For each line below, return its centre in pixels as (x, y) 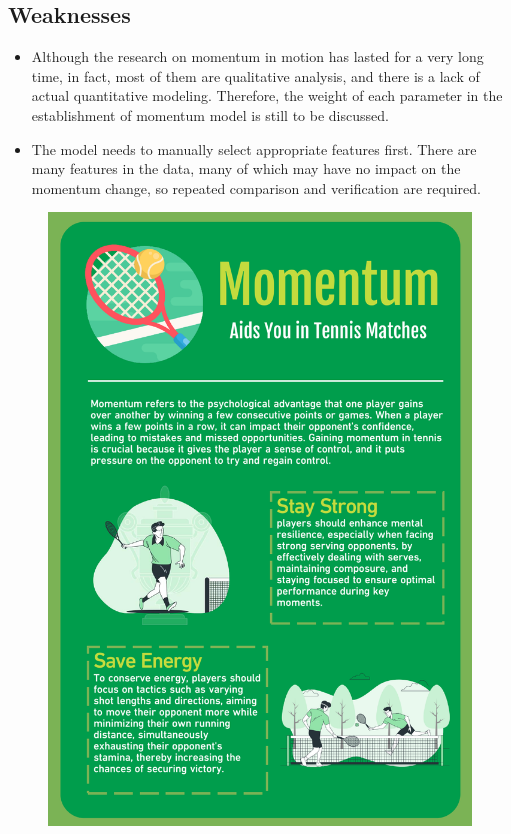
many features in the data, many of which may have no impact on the (246, 168)
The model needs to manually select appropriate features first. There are (254, 148)
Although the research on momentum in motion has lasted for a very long (257, 56)
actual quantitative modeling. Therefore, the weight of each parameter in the (267, 95)
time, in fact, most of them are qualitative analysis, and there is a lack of (255, 75)
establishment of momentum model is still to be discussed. (210, 114)
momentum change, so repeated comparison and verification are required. (256, 187)
